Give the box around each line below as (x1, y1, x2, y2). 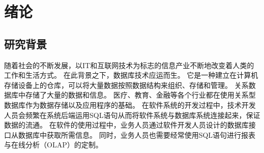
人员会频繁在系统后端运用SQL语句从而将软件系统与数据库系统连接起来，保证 (4, 109, 260, 120)
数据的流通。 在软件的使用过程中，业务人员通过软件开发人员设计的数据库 (4, 119, 249, 130)
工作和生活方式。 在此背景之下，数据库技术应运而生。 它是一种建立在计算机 (4, 70, 258, 80)
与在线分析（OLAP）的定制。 (4, 139, 103, 150)
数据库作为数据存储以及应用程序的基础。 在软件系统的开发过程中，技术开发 (4, 99, 256, 110)
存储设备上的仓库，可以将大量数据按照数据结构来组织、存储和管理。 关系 (4, 79, 249, 90)
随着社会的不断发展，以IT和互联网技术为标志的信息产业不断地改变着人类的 (4, 59, 254, 70)
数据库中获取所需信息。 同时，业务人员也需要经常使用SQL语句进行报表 (18, 129, 256, 140)
